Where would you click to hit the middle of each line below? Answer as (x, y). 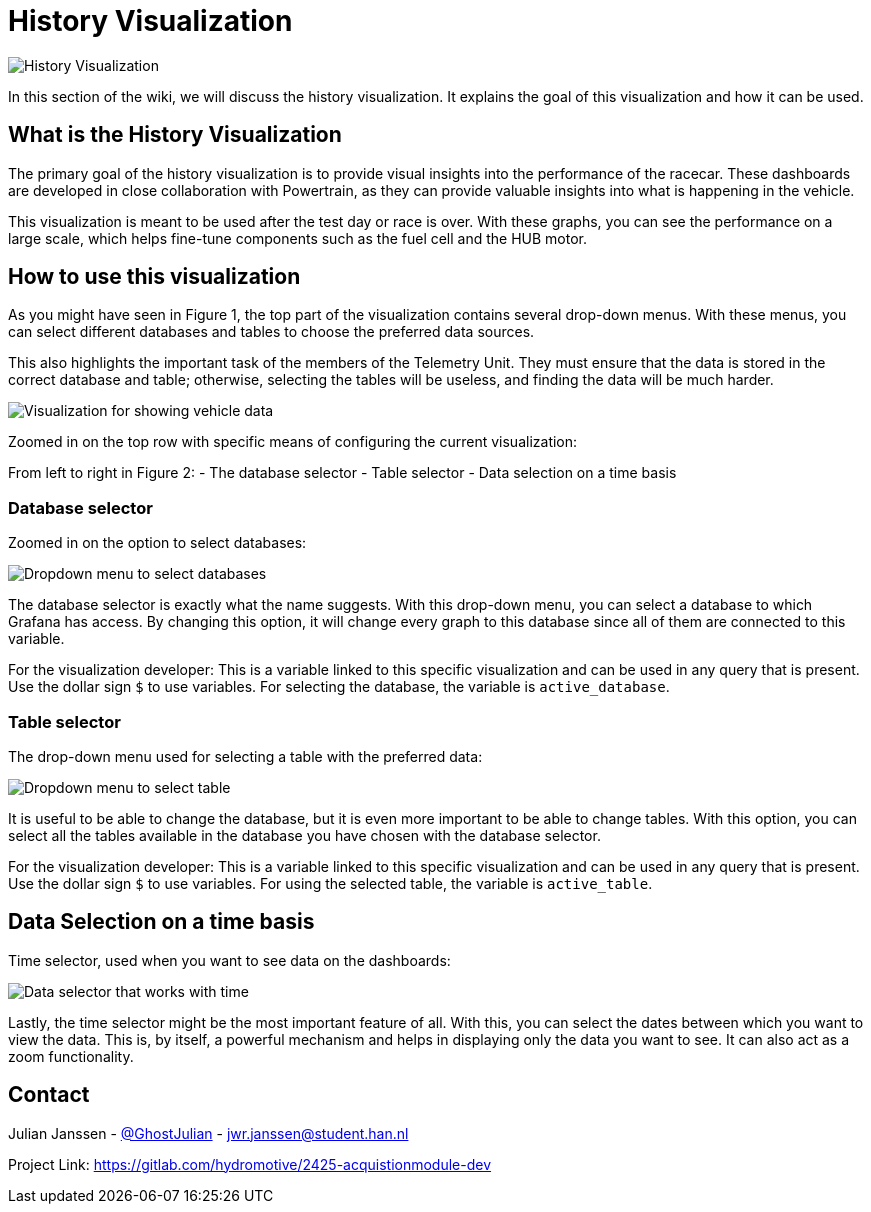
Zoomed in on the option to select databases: (157, 543)
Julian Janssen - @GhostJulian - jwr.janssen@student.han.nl (208, 1133)
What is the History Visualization (175, 135)
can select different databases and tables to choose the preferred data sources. (271, 332)
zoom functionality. (71, 1056)
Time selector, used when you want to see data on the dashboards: (229, 960)
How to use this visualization (154, 277)
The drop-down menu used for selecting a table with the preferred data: (245, 756)
